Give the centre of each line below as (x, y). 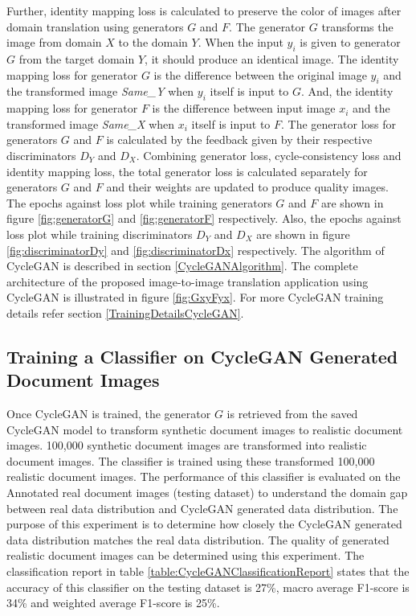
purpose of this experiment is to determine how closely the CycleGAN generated (204, 524)
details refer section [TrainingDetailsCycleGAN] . (125, 312)
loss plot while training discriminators (100, 234)
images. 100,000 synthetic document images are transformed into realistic (187, 445)
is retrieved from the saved (292, 414)
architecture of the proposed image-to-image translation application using (188, 281)
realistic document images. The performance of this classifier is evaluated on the (204, 476)
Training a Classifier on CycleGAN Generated (202, 356)
